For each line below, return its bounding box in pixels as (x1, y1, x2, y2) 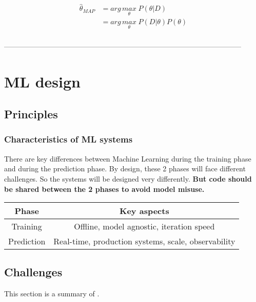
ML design (4, 70, 81, 92)
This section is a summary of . (4, 288, 100, 299)
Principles (4, 106, 58, 122)
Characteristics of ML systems (4, 133, 133, 146)
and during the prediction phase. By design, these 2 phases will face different (4, 163, 246, 174)
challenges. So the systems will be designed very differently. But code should (4, 173, 252, 184)
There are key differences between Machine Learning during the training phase (4, 153, 251, 164)
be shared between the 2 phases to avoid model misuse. (4, 183, 205, 194)
